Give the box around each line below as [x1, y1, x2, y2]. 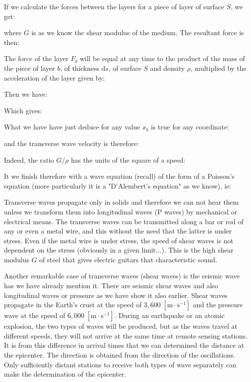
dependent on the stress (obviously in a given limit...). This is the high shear [4, 245, 234, 255]
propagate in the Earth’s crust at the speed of [4, 299, 142, 310]
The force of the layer [4, 53, 68, 64]
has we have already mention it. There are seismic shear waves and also [4, 280, 218, 291]
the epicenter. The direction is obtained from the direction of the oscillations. [4, 350, 235, 360]
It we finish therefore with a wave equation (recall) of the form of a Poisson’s [4, 171, 235, 181]
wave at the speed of [4, 310, 66, 320]
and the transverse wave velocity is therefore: [4, 138, 139, 148]
